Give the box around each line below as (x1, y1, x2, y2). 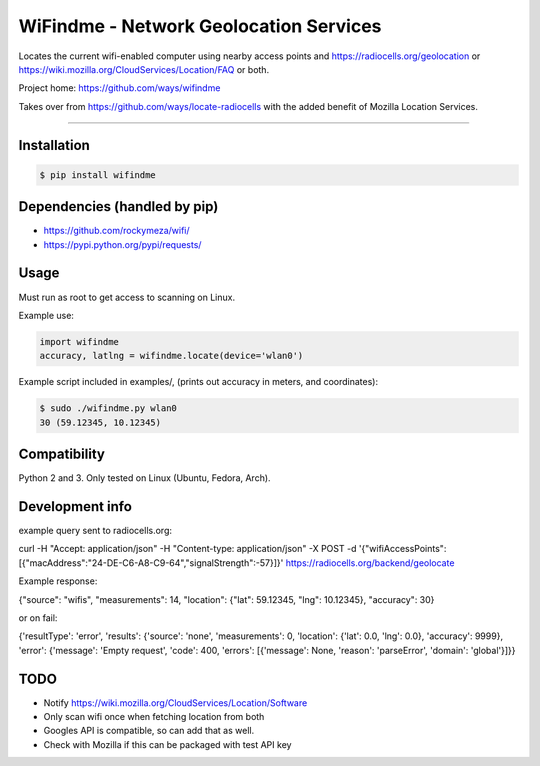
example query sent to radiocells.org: (18, 525, 173, 537)
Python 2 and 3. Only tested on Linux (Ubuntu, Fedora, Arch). (18, 472, 271, 484)
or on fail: (18, 612, 58, 624)
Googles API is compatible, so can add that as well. (43, 725, 255, 737)
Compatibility (18, 446, 105, 463)
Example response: (18, 575, 98, 587)
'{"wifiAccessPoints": (358, 543, 447, 555)
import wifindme (39, 336, 120, 347)
